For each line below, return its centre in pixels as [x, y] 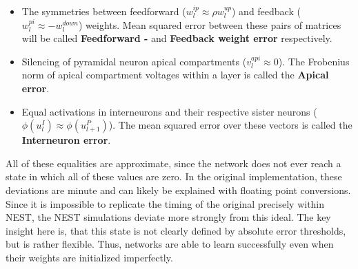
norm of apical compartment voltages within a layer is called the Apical [175, 75]
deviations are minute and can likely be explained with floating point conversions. [178, 190]
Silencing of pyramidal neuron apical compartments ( [134, 61]
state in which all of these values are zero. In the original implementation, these [174, 176]
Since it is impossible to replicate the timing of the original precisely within [165, 203]
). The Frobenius [314, 61]
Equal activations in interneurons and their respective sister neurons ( [169, 111]
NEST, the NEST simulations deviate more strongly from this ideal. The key [168, 217]
